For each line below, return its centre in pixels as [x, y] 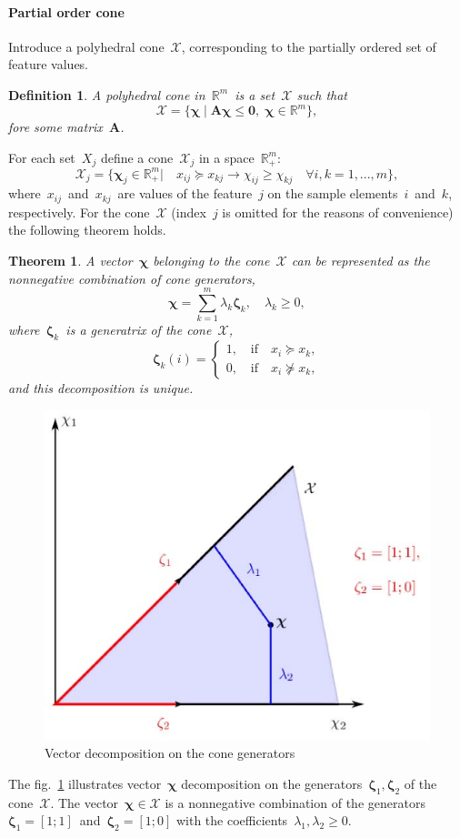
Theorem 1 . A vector [70, 261]
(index [189, 212]
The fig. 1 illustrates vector [85, 784]
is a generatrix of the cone [139, 330]
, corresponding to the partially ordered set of [309, 46]
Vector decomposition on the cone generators [170, 753]
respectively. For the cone [79, 212]
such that [322, 94]
